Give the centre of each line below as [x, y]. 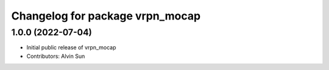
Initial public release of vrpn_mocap [71, 47]
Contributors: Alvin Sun [56, 56]
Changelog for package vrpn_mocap [106, 16]
